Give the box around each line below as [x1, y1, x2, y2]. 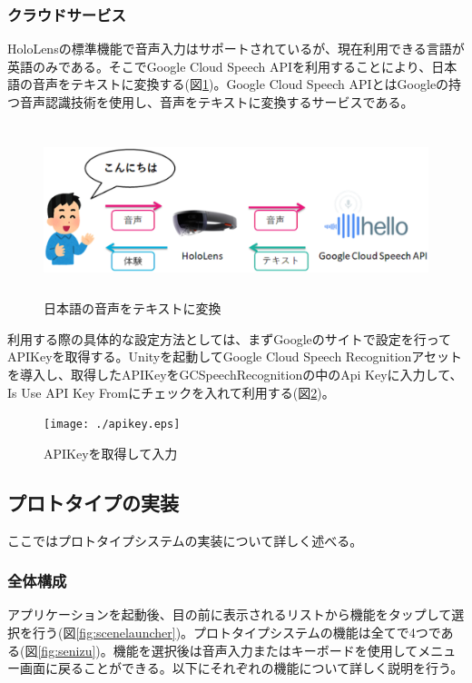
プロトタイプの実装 [7, 488, 179, 516]
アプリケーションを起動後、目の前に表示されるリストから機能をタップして [7, 605, 452, 624]
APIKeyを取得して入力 [44, 443, 178, 462]
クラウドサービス [7, 3, 126, 25]
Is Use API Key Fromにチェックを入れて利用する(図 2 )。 [7, 382, 335, 401]
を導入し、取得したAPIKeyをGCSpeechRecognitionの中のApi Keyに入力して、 [7, 364, 463, 383]
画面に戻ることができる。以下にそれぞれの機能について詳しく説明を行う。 [19, 658, 464, 678]
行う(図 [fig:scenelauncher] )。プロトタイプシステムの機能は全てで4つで [32, 622, 441, 641]
